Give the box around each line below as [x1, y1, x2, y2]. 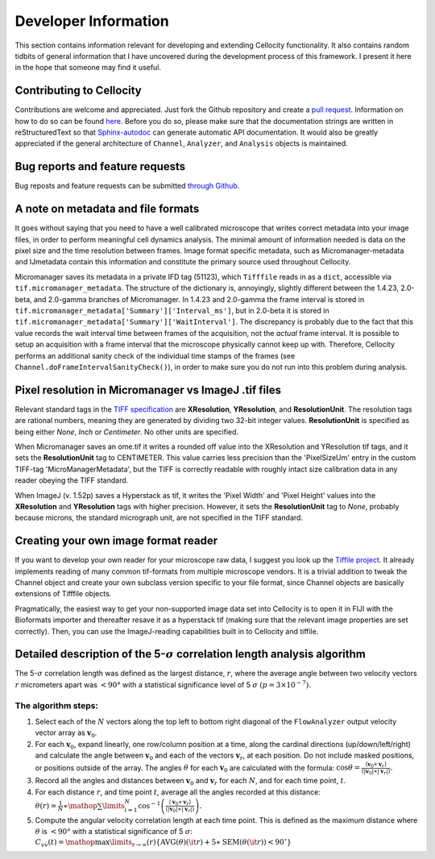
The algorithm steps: [14, 699, 98, 711]
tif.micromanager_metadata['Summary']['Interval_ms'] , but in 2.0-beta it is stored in [14, 305, 329, 315]
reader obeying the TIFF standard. [14, 475, 129, 485]
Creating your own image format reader [14, 534, 217, 548]
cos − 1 [138, 800, 161, 810]
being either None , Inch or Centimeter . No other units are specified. [14, 427, 239, 437]
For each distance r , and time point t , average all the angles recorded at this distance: [35, 786, 321, 797]
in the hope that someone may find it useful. [14, 63, 161, 73]
